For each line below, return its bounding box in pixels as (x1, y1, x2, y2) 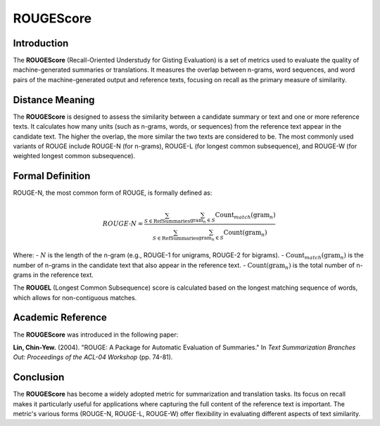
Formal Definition (13, 170, 91, 182)
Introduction (13, 37, 69, 49)
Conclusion (13, 371, 65, 383)
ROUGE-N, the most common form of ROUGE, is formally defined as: (13, 188, 213, 197)
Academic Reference (13, 311, 107, 323)
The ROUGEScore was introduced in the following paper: (13, 330, 179, 339)
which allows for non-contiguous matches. (13, 293, 137, 302)
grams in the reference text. (13, 271, 94, 279)
